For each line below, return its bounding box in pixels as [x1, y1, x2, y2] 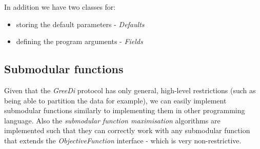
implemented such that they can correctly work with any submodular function [4, 125, 250, 136]
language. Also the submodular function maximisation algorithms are [4, 115, 221, 125]
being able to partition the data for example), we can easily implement [4, 95, 227, 105]
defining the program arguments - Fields [16, 36, 143, 47]
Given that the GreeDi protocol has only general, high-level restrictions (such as [4, 84, 256, 95]
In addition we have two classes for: [4, 2, 116, 12]
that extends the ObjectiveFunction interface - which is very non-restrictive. [4, 135, 242, 145]
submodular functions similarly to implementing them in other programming [4, 105, 245, 116]
